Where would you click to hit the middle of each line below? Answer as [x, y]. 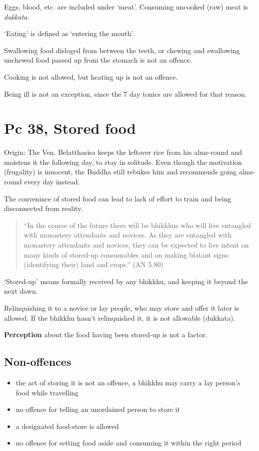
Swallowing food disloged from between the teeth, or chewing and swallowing [122, 50]
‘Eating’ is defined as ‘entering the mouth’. [69, 33]
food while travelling [47, 392]
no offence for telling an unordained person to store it [98, 409]
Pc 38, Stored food [70, 128]
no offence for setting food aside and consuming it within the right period [128, 443]
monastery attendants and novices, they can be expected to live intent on [136, 245]
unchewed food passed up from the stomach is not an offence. [98, 60]
